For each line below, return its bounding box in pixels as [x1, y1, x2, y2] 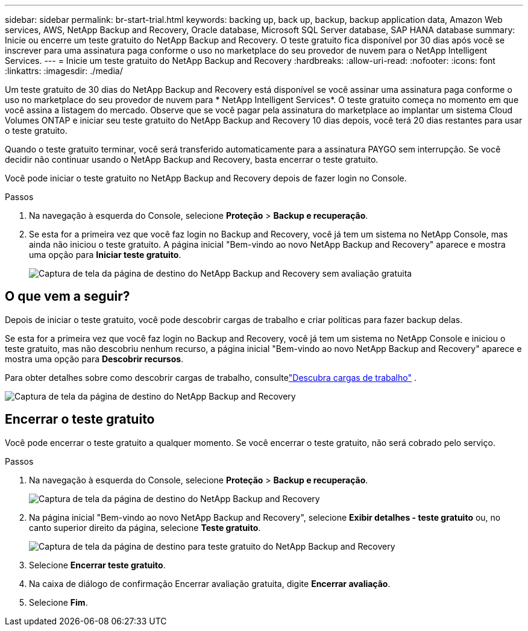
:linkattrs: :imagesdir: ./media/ [5, 66, 123, 76]
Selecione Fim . [29, 597, 88, 607]
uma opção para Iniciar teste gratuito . [29, 250, 181, 260]
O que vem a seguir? [5, 289, 130, 304]
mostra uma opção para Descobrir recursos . [5, 353, 184, 364]
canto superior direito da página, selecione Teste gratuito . [29, 522, 261, 533]
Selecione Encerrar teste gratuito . [29, 559, 166, 570]
